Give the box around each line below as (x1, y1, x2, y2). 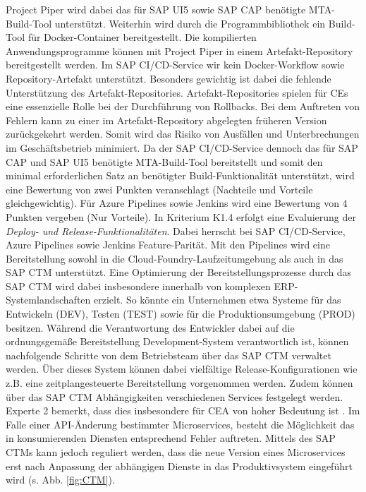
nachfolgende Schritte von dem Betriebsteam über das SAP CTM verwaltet (6, 347, 331, 362)
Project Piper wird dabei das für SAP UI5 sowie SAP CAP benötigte (6, 2, 306, 16)
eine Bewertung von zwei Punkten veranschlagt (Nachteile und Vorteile (6, 181, 313, 196)
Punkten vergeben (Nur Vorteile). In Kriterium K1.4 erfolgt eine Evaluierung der (6, 209, 356, 224)
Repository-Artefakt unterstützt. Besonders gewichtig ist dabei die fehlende (6, 71, 331, 85)
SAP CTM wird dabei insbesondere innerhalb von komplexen (6, 278, 271, 293)
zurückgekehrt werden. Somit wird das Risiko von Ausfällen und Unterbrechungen (6, 126, 360, 141)
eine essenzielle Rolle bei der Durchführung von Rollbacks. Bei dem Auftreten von (6, 99, 360, 114)
